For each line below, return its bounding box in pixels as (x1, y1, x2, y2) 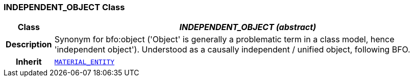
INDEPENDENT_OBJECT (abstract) (179, 22, 316, 33)
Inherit (15, 57, 42, 67)
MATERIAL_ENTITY (54, 58, 115, 66)
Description (6, 39, 52, 50)
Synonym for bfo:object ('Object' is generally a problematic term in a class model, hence (54, 34, 395, 45)
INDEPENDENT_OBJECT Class (4, 2, 125, 12)
